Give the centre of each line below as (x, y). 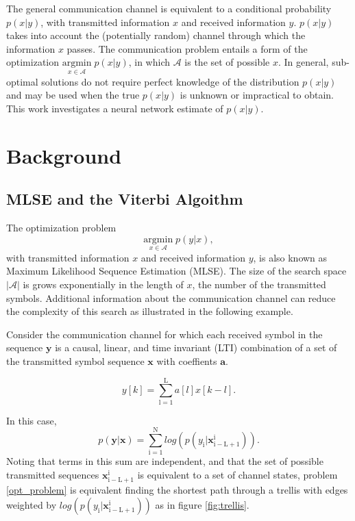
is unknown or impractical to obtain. (257, 95)
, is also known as (290, 257)
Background (64, 155)
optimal (22, 81)
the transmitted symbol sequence (75, 360)
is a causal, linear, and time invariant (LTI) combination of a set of (196, 347)
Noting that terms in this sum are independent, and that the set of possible (165, 461)
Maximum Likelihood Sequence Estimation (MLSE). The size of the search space (176, 271)
